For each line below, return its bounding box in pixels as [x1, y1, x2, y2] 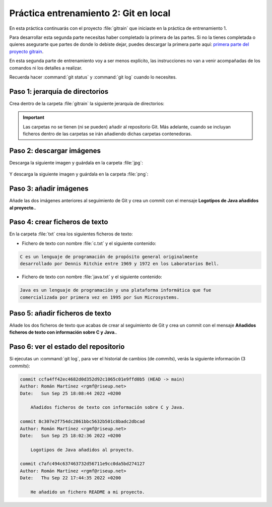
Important [23, 114, 45, 120]
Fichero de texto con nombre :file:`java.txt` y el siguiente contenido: [22, 274, 162, 280]
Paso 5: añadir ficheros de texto [9, 309, 112, 318]
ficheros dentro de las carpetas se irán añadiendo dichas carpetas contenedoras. [23, 131, 192, 137]
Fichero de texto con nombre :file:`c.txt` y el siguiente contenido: [22, 240, 156, 246]
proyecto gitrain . [9, 48, 44, 54]
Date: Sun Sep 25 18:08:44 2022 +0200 [20, 391, 121, 396]
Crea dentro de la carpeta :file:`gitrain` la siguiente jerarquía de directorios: [9, 100, 165, 106]
